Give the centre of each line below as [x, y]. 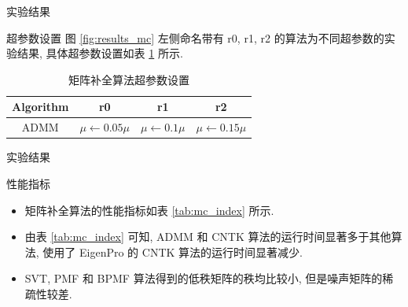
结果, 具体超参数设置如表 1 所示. [100, 53]
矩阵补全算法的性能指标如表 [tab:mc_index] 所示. [149, 210]
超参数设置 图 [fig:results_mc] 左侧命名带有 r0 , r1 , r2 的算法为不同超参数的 [195, 37]
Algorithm [40, 107]
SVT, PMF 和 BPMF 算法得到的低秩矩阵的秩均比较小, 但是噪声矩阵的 [204, 278]
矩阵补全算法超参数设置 [129, 79]
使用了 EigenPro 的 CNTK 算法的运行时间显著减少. [173, 252]
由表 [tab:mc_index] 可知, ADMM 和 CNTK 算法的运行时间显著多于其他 [208, 237]
